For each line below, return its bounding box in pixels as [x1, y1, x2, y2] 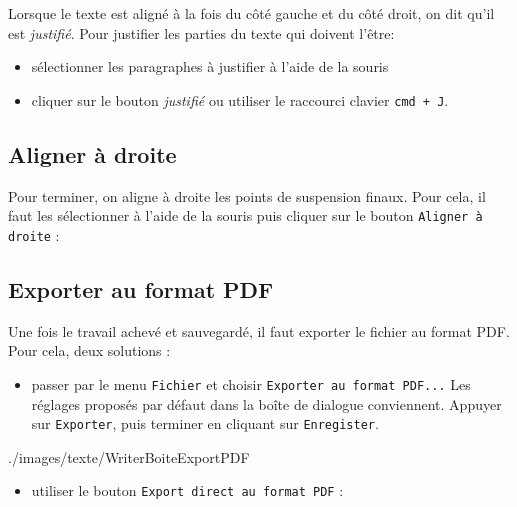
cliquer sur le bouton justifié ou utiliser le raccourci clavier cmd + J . [31, 89, 449, 110]
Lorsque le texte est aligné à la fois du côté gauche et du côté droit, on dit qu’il [8, 3, 495, 23]
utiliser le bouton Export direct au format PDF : [31, 480, 344, 501]
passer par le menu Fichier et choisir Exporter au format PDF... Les [31, 373, 471, 394]
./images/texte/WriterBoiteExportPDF [8, 446, 250, 467]
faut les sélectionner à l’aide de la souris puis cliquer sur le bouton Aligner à [8, 205, 483, 226]
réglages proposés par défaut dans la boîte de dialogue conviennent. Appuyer [31, 393, 502, 414]
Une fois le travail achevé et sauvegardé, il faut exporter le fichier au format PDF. [8, 320, 510, 341]
